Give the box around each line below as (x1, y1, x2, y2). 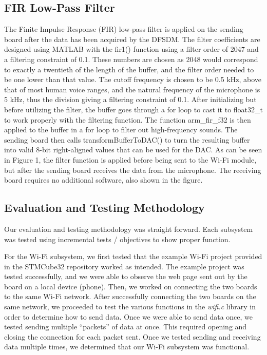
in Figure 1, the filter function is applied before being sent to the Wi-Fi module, (4, 154, 257, 165)
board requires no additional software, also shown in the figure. (4, 174, 203, 185)
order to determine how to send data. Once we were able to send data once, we (4, 311, 253, 322)
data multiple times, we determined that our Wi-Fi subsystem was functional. (4, 341, 250, 352)
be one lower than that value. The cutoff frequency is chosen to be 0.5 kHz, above (4, 74, 262, 85)
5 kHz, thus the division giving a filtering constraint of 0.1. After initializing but (4, 94, 257, 105)
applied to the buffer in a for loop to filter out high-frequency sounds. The (4, 124, 238, 135)
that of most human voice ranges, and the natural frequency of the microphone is (4, 84, 260, 94)
